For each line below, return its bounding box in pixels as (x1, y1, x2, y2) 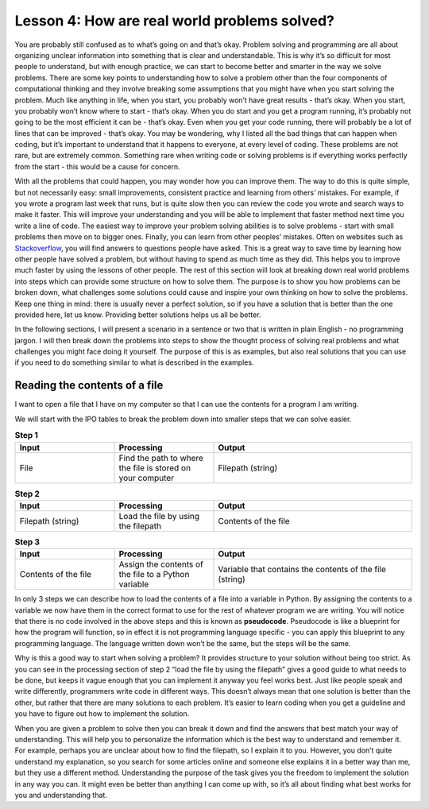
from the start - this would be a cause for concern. (14, 161, 180, 171)
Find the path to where (118, 452, 204, 463)
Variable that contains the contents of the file (218, 564, 387, 575)
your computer (118, 472, 175, 483)
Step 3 (14, 536, 40, 548)
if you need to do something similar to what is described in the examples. (14, 358, 254, 367)
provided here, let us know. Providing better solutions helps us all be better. (14, 310, 261, 319)
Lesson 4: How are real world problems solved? (14, 12, 335, 29)
